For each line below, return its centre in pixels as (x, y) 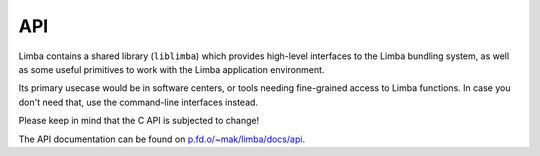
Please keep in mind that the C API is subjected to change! (139, 121)
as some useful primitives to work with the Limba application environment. (171, 69)
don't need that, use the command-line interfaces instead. (138, 102)
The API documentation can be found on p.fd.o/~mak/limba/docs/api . (161, 139)
